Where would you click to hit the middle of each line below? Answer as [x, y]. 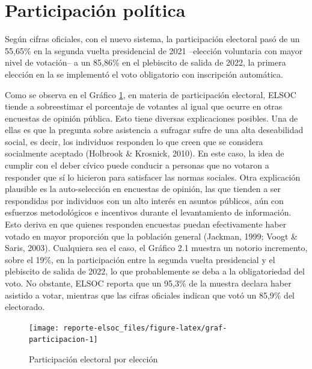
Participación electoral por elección [93, 359]
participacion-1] [63, 340]
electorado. [25, 307]
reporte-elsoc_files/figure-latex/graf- [145, 328]
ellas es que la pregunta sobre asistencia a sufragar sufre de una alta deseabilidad [154, 130]
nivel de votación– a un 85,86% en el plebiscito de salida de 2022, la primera [145, 62]
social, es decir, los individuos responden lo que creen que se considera [134, 141]
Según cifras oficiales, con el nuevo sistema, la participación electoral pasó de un [152, 39]
